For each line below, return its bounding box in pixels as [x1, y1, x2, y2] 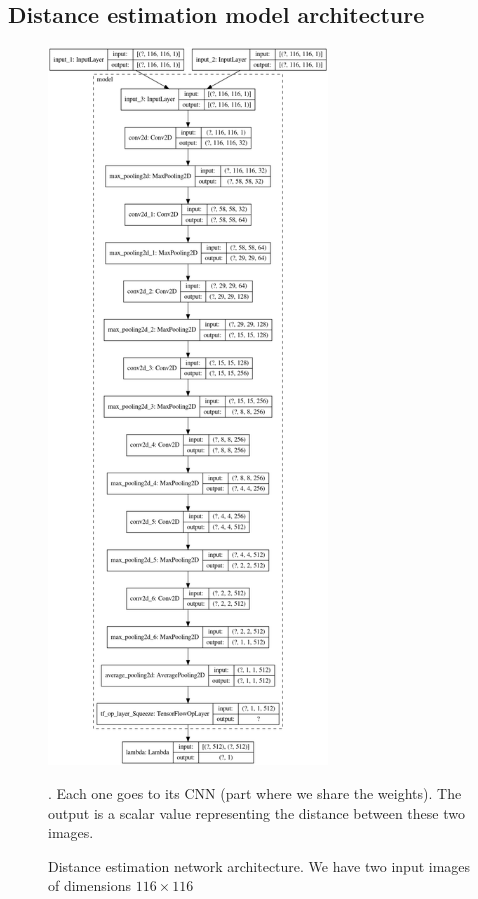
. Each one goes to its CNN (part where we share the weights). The [48, 782, 462, 803]
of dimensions [48, 875, 131, 896]
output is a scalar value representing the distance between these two [48, 802, 465, 823]
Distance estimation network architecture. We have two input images [48, 855, 471, 876]
